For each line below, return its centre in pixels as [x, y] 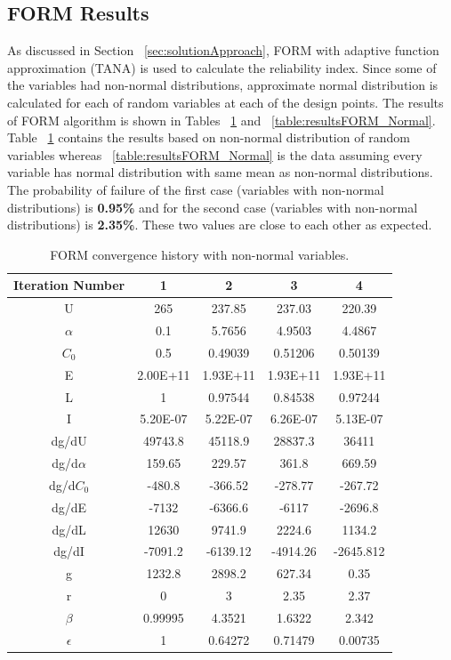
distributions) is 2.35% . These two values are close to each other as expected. [220, 225]
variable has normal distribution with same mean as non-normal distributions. [220, 172]
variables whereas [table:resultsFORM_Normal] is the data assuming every [215, 154]
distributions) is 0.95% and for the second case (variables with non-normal [213, 207]
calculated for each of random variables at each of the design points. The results [225, 102]
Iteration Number [69, 285]
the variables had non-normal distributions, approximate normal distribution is [223, 85]
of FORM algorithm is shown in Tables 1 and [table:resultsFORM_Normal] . [221, 120]
